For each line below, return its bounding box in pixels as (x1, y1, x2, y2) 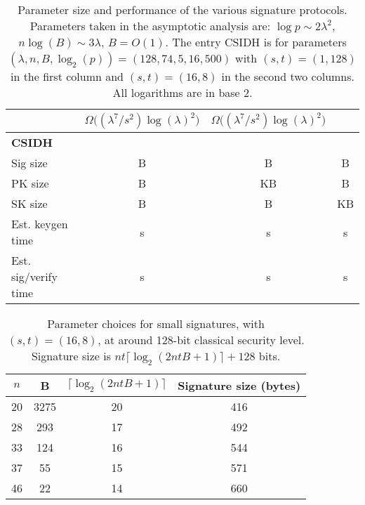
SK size (11, 195, 48, 211)
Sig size (11, 155, 48, 171)
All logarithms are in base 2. (112, 84, 253, 100)
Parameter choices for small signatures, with (47, 315, 265, 332)
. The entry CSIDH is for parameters (165, 34, 347, 50)
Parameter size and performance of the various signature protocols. (18, 1, 347, 18)
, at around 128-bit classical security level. (98, 332, 305, 348)
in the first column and (10, 68, 124, 84)
